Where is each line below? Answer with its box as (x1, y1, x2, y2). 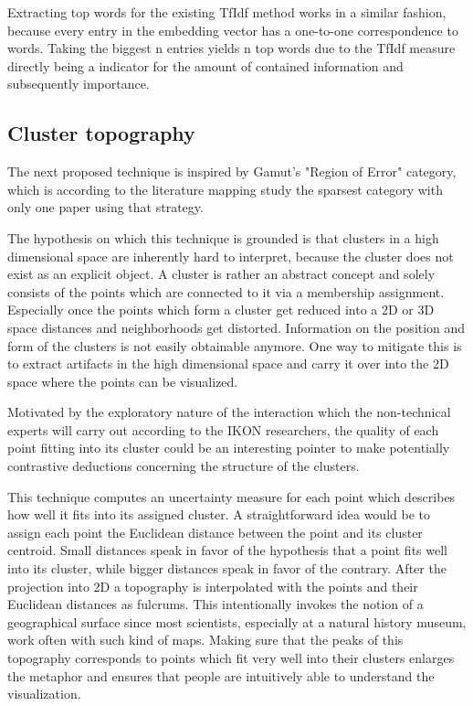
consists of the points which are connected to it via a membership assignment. (7, 282, 445, 301)
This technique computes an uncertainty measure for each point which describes (7, 487, 456, 506)
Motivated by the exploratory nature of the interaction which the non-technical (7, 402, 451, 422)
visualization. (7, 684, 81, 703)
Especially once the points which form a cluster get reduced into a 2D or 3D (7, 300, 435, 319)
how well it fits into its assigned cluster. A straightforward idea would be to (7, 505, 430, 524)
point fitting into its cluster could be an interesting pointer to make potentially (7, 438, 450, 457)
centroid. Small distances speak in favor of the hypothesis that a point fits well (7, 540, 447, 560)
